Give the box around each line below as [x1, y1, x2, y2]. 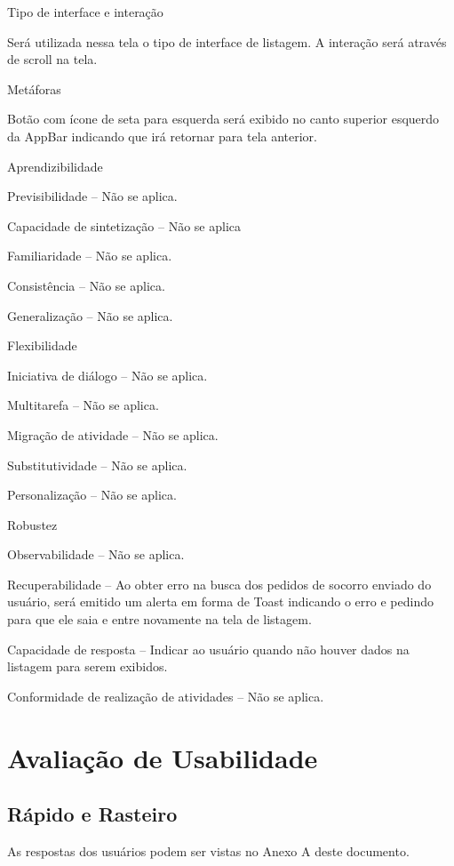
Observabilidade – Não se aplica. [7, 545, 185, 564]
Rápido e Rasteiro [7, 800, 178, 828]
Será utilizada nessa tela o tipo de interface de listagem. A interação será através [7, 32, 447, 51]
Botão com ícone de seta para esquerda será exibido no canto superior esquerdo [7, 109, 440, 128]
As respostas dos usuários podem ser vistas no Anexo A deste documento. [7, 842, 410, 861]
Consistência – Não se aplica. [7, 276, 165, 294]
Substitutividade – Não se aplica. [7, 455, 187, 474]
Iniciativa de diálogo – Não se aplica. [7, 365, 208, 384]
